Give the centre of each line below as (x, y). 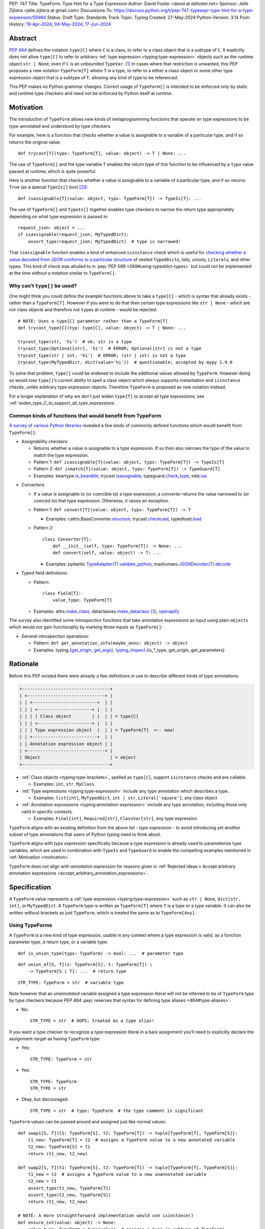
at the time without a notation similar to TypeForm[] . (63, 273)
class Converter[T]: (67, 539)
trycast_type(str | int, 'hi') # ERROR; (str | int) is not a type (102, 355)
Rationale (24, 664)
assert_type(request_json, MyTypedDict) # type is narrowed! (104, 241)
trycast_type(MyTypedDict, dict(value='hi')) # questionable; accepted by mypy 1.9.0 (125, 362)
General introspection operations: (55, 636)
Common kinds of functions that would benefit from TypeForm (85, 415)
